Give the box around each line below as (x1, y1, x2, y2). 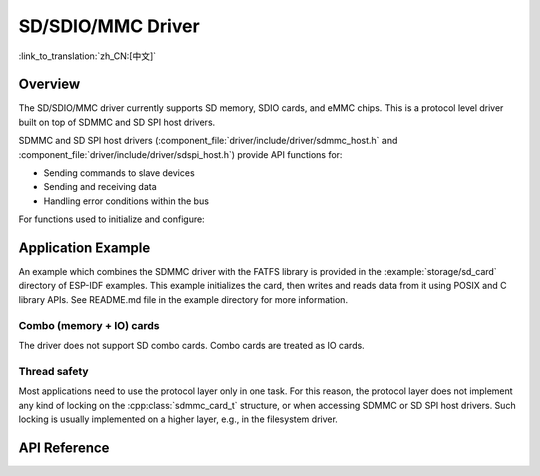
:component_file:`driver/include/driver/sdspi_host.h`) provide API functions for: (18, 148, 343, 160)
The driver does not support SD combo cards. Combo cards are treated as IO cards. (18, 340, 365, 352)
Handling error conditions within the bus (43, 195, 210, 207)
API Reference (18, 439, 110, 456)
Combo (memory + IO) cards (18, 318, 160, 332)
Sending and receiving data (43, 181, 157, 193)
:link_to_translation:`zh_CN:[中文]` (18, 50, 157, 62)
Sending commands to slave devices (43, 167, 195, 179)
